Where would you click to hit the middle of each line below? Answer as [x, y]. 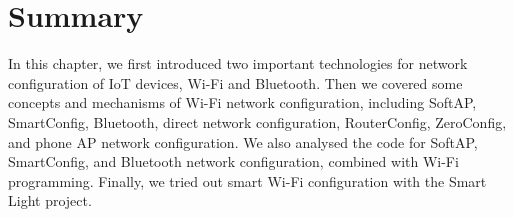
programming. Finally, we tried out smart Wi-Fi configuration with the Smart [247, 180]
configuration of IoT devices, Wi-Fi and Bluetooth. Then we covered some [235, 82]
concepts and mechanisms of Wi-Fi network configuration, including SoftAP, [242, 102]
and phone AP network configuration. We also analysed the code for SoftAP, [243, 141]
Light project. [50, 200]
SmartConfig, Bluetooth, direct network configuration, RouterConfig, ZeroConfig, [257, 121]
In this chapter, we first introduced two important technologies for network [238, 63]
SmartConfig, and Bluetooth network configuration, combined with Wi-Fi [233, 161]
